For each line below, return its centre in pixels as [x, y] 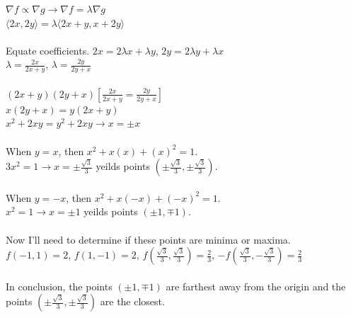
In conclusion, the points [59, 286]
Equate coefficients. [48, 50]
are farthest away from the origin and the [256, 286]
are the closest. [132, 301]
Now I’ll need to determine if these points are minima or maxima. [148, 239]
